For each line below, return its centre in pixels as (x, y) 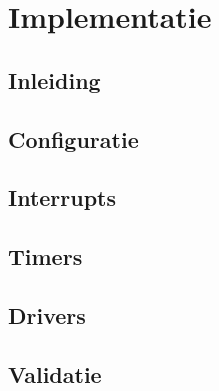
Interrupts (62, 197)
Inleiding (54, 79)
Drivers (47, 314)
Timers (45, 256)
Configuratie (73, 138)
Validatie (55, 373)
